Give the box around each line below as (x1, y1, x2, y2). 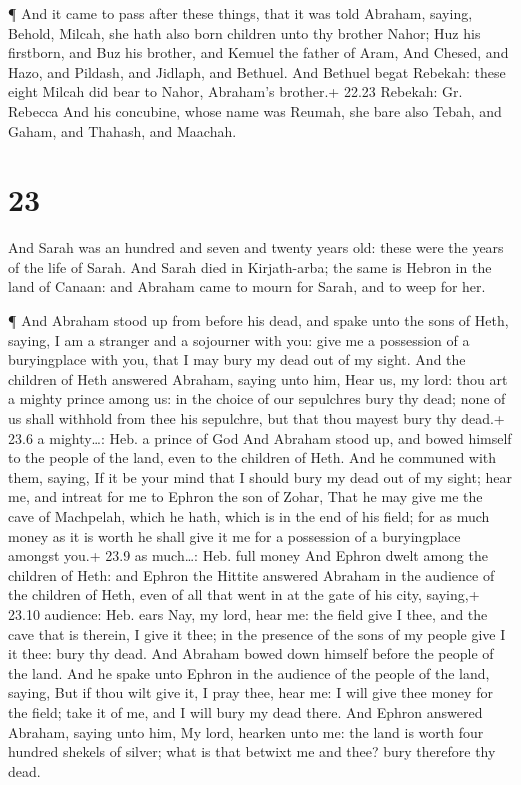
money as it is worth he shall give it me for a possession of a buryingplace (8, 525, 461, 546)
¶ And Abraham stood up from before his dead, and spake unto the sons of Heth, (8, 310, 509, 331)
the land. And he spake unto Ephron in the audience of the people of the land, (8, 662, 490, 683)
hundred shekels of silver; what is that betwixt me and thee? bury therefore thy (8, 741, 496, 762)
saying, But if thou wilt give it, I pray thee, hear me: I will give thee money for (8, 682, 493, 703)
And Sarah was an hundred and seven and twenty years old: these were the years (8, 237, 504, 258)
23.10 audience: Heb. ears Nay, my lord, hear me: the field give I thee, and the (8, 603, 488, 624)
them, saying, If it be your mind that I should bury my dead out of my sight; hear (8, 466, 512, 487)
